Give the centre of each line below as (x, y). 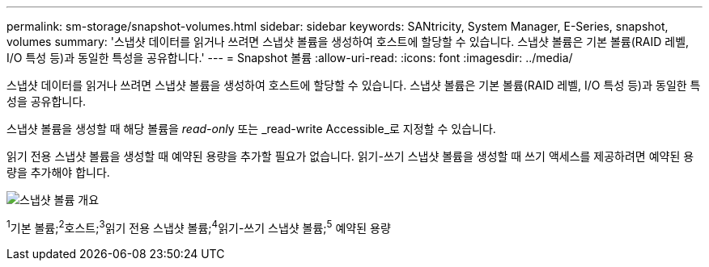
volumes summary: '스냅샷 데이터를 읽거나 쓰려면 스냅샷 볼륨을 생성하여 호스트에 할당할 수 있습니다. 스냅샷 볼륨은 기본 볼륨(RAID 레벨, (348, 42)
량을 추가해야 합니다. (58, 172)
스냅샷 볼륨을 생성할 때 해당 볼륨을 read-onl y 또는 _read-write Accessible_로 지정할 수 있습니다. (251, 129)
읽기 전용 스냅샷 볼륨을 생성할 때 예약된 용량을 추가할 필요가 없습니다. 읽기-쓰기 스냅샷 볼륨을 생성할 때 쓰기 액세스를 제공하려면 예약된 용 (350, 156)
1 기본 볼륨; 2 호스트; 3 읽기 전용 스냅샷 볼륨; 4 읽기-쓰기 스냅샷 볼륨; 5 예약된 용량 (199, 227)
